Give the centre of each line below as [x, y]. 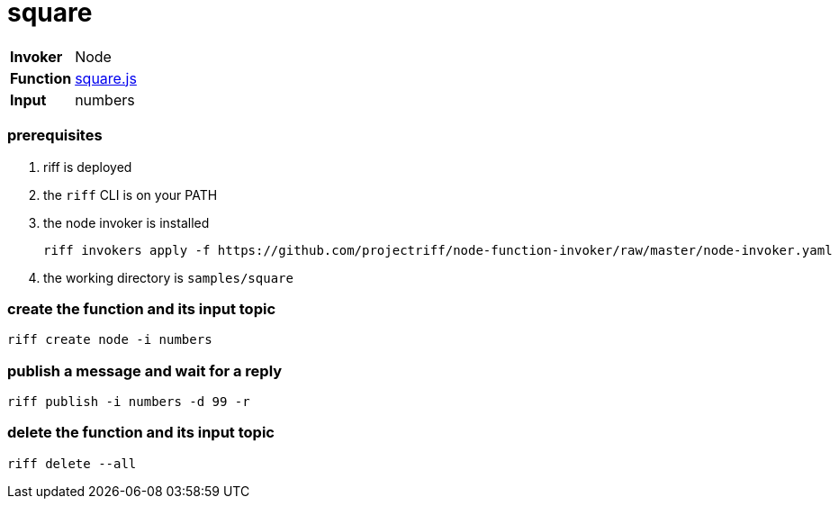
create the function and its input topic [142, 308]
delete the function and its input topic [141, 433]
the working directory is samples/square [168, 277]
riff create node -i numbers [110, 340]
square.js [106, 78]
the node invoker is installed [126, 222]
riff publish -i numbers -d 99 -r [129, 402]
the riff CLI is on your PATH [131, 194]
